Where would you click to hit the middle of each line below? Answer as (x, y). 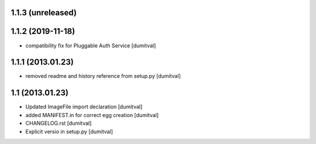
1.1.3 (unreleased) (44, 13)
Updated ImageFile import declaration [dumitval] (84, 107)
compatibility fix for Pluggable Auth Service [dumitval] (91, 45)
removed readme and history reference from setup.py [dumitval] (103, 76)
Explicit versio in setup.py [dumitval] (69, 131)
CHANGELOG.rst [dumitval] (59, 124)
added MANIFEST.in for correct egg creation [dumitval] (92, 115)
